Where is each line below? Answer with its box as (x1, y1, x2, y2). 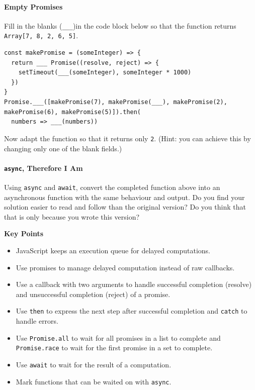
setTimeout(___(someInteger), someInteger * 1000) (18, 69, 192, 76)
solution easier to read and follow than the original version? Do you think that (4, 202, 246, 212)
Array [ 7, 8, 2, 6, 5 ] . (4, 30, 78, 41)
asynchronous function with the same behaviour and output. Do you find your (4, 191, 245, 202)
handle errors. (16, 316, 59, 326)
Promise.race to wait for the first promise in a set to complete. (16, 342, 213, 353)
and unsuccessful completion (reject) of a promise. (16, 288, 171, 299)
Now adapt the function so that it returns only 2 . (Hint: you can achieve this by (4, 133, 251, 143)
